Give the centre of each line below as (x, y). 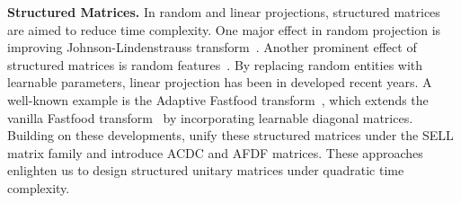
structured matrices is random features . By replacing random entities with (215, 64)
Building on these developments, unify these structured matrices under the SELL (230, 135)
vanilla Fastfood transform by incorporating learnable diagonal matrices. (210, 117)
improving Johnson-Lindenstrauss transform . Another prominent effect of (212, 47)
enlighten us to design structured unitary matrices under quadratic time (206, 170)
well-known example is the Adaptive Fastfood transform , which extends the (218, 99)
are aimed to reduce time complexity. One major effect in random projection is (224, 29)
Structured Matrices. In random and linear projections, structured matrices (224, 12)
